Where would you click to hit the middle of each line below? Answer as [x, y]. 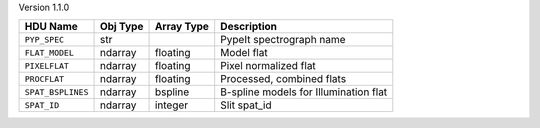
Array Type [182, 27]
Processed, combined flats [283, 79]
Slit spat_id [246, 105]
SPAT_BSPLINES [56, 91]
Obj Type [121, 27]
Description [249, 27]
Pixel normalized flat [268, 66]
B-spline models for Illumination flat [304, 92]
